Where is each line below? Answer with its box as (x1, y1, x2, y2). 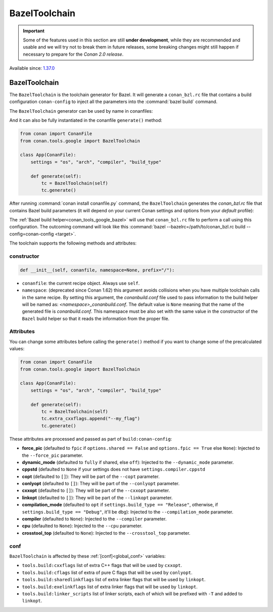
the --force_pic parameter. (22, 452, 83, 458)
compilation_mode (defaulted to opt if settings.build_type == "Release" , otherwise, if (22, 502, 218, 508)
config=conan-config (9, 230, 54, 237)
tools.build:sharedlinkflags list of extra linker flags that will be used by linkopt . (22, 577, 206, 583)
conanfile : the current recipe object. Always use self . (22, 280, 140, 286)
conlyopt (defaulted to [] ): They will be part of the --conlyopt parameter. (22, 481, 180, 487)
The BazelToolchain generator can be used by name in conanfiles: (9, 108, 153, 114)
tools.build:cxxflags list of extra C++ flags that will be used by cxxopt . (22, 562, 182, 569)
